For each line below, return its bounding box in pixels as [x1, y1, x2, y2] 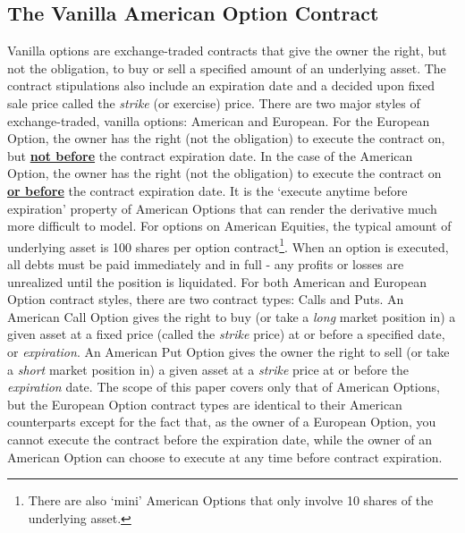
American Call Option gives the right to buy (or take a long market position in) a [7, 307, 456, 326]
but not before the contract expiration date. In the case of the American [7, 146, 413, 165]
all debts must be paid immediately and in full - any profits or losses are [7, 254, 404, 273]
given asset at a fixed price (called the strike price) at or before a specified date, [7, 325, 445, 343]
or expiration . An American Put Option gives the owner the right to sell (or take [7, 342, 450, 360]
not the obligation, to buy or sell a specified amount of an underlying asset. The [7, 58, 446, 77]
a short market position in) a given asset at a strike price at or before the [7, 360, 410, 378]
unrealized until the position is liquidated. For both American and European [7, 272, 427, 291]
